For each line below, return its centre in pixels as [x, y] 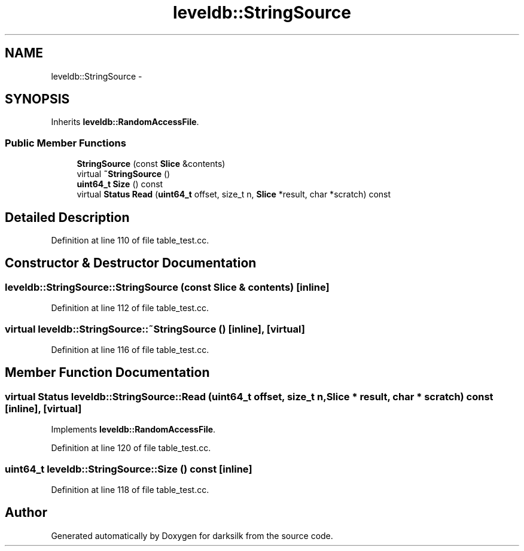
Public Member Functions [65, 143]
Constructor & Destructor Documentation [131, 263]
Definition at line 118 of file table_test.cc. [130, 489]
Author [26, 513]
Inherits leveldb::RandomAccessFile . [125, 122]
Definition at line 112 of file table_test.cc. [130, 308]
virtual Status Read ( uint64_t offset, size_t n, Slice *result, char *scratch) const [234, 194]
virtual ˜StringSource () [124, 174]
